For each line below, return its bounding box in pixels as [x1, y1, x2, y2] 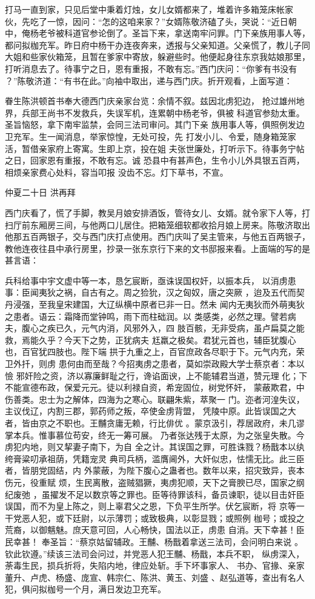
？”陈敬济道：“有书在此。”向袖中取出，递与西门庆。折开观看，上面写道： [5, 74, 293, 87]
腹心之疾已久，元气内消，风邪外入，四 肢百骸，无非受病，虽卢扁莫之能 [21, 322, 305, 334]
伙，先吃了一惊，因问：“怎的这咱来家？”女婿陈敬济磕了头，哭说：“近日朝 [5, 15, 297, 27]
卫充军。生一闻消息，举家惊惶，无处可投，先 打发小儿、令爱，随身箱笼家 [5, 130, 296, 142]
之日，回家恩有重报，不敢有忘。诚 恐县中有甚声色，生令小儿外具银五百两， [5, 154, 305, 167]
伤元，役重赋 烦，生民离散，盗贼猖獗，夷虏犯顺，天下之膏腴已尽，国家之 [5, 475, 296, 488]
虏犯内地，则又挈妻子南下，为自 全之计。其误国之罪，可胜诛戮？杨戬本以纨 [5, 440, 305, 453]
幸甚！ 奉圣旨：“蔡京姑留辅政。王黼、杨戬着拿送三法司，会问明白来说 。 [13, 535, 303, 548]
